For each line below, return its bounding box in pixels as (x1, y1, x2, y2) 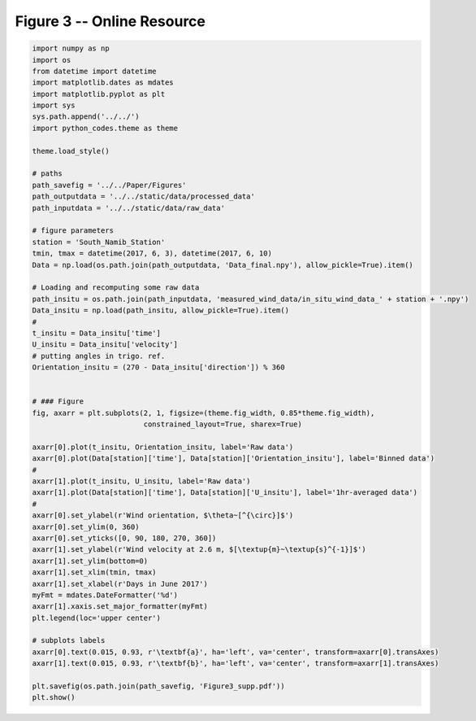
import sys (32, 101, 76, 110)
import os (32, 55, 71, 64)
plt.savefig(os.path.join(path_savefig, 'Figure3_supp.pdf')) (32, 682, 285, 691)
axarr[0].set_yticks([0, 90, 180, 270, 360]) (32, 533, 217, 543)
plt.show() (32, 693, 76, 702)
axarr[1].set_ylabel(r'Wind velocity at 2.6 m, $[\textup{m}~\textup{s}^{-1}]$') (32, 545, 367, 554)
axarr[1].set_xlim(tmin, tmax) (32, 568, 158, 577)
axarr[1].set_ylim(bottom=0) (32, 556, 149, 566)
